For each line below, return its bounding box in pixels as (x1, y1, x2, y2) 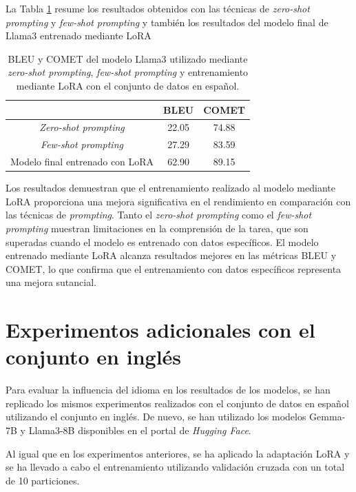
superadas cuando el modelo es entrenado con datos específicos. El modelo (6, 234, 319, 249)
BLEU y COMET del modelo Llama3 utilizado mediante (8, 51, 248, 65)
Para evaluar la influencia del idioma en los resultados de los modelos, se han (6, 382, 331, 397)
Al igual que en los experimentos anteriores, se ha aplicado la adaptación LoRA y (6, 446, 350, 460)
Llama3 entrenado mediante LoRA (6, 28, 151, 43)
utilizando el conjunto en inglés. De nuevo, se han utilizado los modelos (6, 409, 306, 424)
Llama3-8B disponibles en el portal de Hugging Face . (28, 423, 251, 438)
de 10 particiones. (6, 473, 80, 487)
